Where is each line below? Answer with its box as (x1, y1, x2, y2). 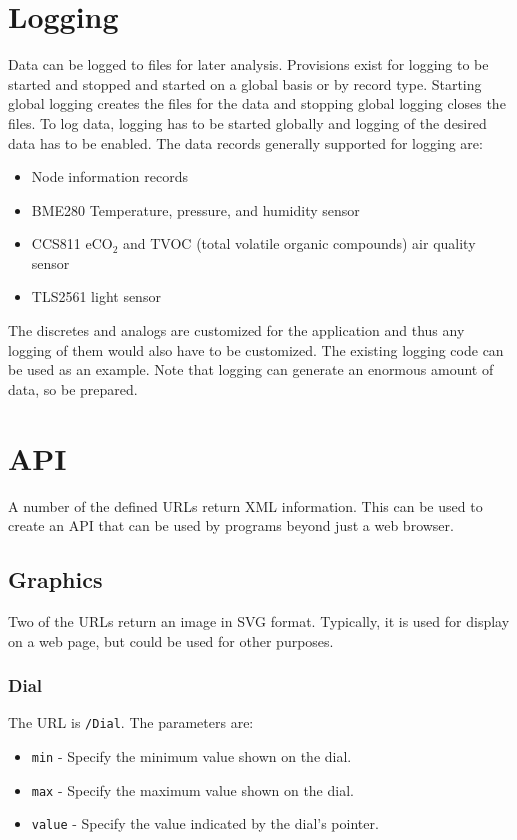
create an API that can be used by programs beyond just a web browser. (8, 515, 454, 536)
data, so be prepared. (8, 378, 138, 399)
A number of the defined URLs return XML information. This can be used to (8, 495, 483, 516)
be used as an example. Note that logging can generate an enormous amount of (8, 359, 494, 380)
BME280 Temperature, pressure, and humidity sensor (31, 199, 360, 220)
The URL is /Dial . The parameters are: (8, 712, 254, 733)
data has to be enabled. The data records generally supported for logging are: (8, 132, 483, 153)
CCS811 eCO (31, 233, 113, 254)
